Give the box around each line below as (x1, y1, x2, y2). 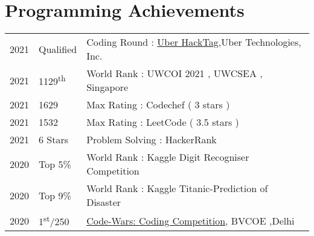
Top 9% (39, 188, 71, 202)
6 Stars (39, 132, 69, 147)
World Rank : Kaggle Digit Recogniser (86, 150, 249, 164)
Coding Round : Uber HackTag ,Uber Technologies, (86, 35, 301, 49)
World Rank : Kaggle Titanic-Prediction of (86, 181, 268, 196)
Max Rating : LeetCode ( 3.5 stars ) (86, 115, 239, 129)
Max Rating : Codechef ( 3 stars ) (86, 98, 230, 112)
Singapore (86, 80, 129, 95)
